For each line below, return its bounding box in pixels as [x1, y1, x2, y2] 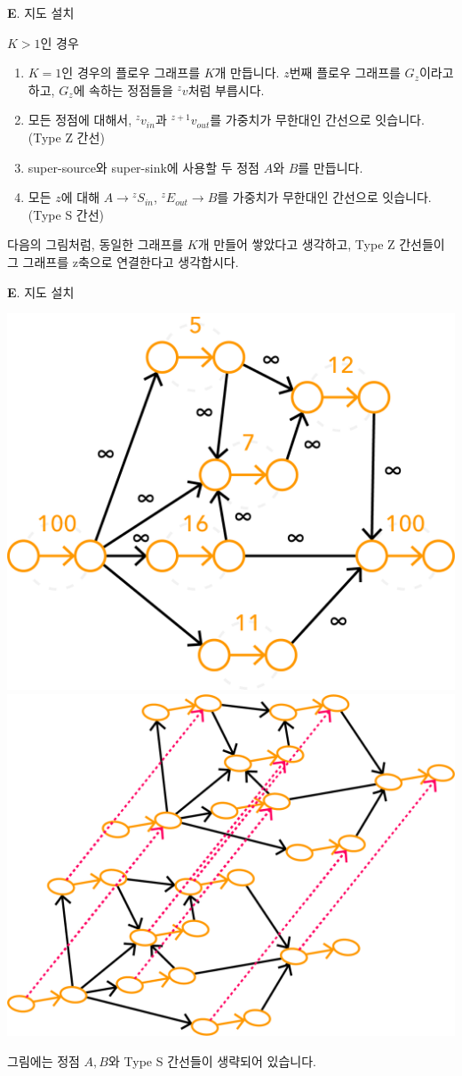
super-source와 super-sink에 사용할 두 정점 [28, 158, 259, 176]
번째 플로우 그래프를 [289, 63, 401, 82]
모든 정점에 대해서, [28, 110, 132, 129]
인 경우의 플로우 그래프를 [61, 63, 201, 82]
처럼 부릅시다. [187, 80, 265, 99]
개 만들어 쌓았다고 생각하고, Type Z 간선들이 [197, 235, 445, 254]
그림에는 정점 [7, 1051, 80, 1070]
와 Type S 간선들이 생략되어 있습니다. [108, 1051, 316, 1070]
